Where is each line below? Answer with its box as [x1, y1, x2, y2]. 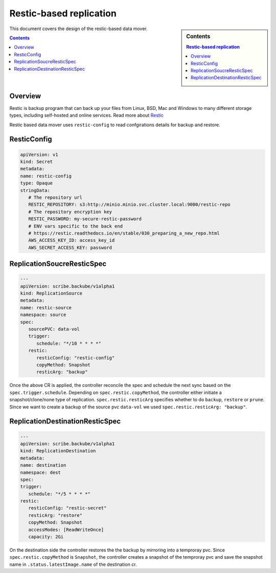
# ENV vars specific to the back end [28, 223, 123, 229]
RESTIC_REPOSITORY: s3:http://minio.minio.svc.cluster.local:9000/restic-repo [28, 202, 231, 208]
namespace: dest [20, 469, 61, 475]
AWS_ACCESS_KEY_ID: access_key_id [28, 238, 115, 243]
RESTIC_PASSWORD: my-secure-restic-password [28, 216, 142, 222]
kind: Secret [20, 159, 53, 165]
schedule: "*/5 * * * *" [28, 491, 90, 497]
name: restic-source [20, 305, 72, 310]
